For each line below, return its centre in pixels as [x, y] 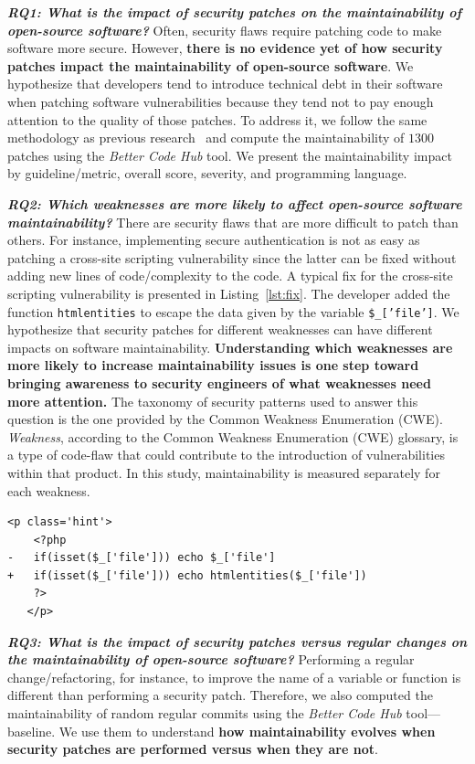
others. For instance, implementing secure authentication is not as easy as [214, 240]
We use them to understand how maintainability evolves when [247, 731]
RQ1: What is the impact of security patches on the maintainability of [235, 12]
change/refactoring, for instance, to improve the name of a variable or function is [234, 677]
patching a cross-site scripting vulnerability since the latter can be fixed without [232, 257]
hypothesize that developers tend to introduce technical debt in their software [225, 84]
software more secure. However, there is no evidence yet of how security [225, 48]
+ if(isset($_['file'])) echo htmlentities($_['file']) [187, 575]
